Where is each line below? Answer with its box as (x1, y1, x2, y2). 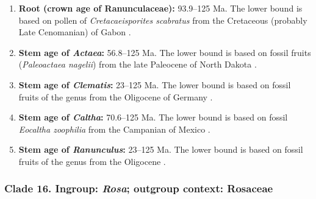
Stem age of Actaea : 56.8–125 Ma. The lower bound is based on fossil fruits (18, 46, 311, 58)
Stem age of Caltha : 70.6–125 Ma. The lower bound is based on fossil (18, 111, 288, 124)
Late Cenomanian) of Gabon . (18, 26, 131, 38)
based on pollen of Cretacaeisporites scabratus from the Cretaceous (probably (18, 13, 307, 26)
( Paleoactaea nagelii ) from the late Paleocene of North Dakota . (18, 58, 257, 71)
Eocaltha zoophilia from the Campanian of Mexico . (18, 122, 210, 135)
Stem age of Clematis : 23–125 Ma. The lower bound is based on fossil (18, 78, 291, 91)
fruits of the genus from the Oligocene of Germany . (18, 90, 213, 103)
